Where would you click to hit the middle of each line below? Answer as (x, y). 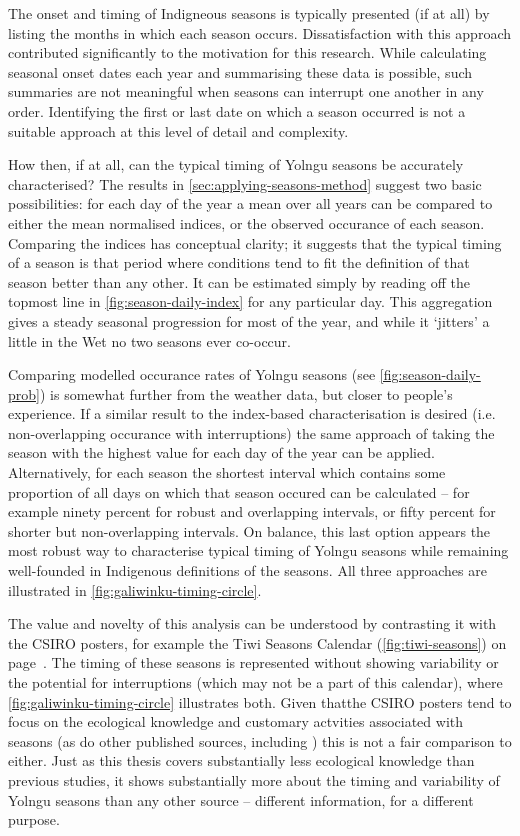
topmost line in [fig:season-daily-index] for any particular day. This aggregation (250, 301)
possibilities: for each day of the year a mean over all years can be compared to (250, 203)
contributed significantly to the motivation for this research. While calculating (247, 52)
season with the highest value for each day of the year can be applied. (221, 452)
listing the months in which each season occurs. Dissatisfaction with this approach (260, 32)
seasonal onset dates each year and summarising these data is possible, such (240, 71)
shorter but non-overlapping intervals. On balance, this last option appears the (249, 530)
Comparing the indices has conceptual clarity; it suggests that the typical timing (255, 242)
